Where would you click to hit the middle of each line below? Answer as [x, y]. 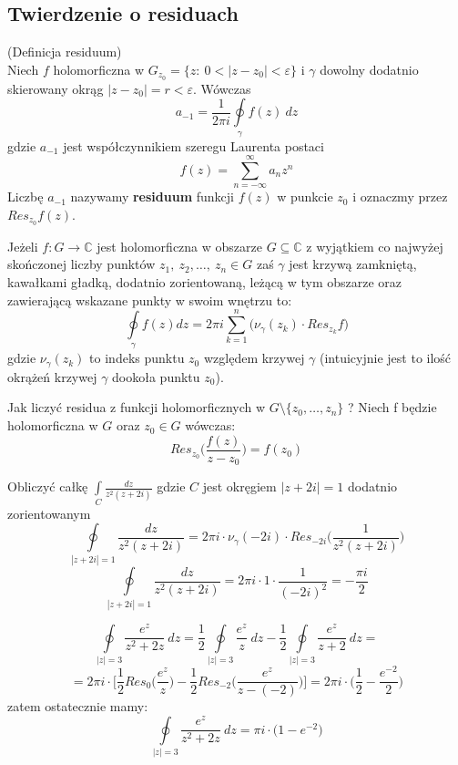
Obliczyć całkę [48, 486]
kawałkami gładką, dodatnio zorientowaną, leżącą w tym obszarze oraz [205, 282]
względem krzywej [254, 358]
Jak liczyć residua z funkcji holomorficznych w [137, 407]
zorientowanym [49, 513]
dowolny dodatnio [369, 69]
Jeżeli [23, 246]
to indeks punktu [137, 358]
